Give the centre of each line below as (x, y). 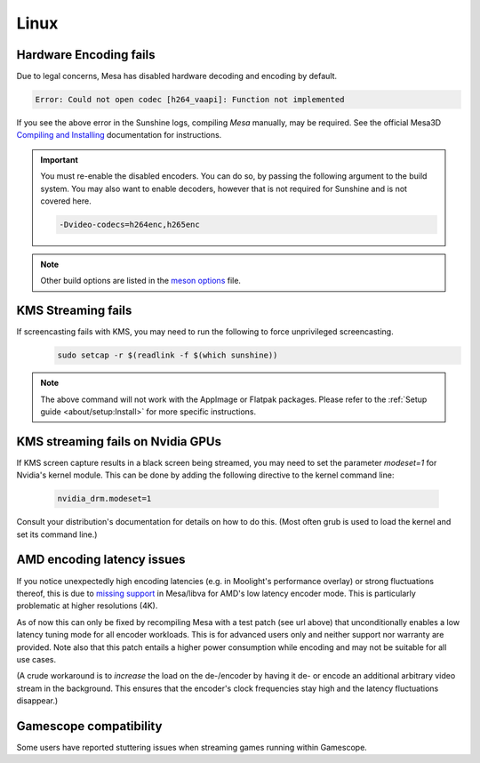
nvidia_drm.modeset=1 (104, 499)
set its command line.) (57, 534)
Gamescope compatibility (89, 726)
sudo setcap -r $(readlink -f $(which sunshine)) (168, 355)
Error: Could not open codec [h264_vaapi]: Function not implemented (190, 100)
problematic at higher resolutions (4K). (87, 606)
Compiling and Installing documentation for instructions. (119, 135)
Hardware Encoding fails (86, 55)
